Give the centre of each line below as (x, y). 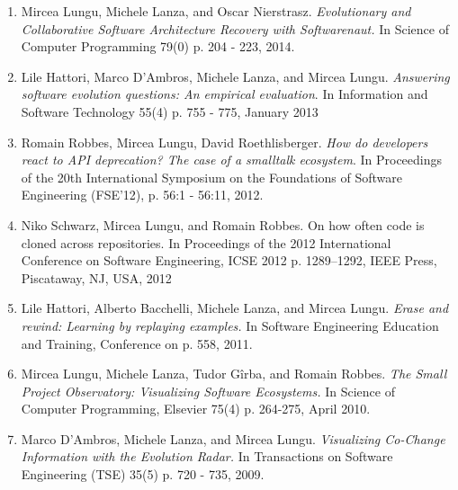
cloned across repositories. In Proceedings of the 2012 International (206, 242)
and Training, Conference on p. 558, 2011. (137, 343)
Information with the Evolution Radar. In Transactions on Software (207, 456)
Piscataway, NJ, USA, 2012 (96, 277)
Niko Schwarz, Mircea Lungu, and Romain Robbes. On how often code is (223, 224)
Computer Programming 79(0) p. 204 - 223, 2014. (158, 46)
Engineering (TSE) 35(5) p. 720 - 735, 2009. (143, 474)
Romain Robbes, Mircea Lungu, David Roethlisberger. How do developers (225, 142)
